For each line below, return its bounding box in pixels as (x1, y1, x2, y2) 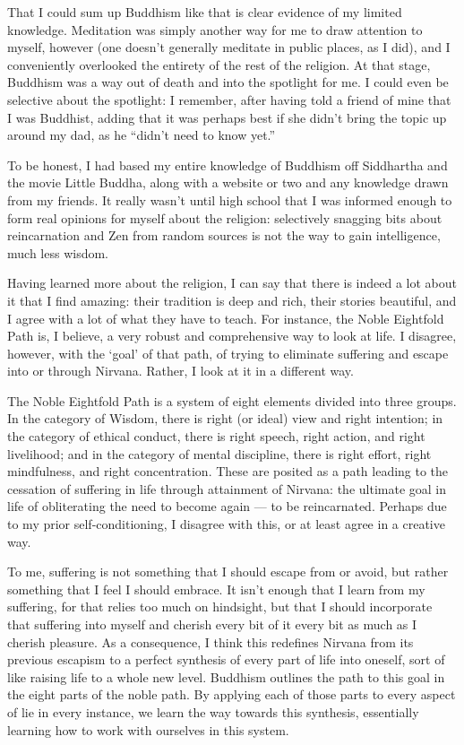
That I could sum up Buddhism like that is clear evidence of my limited (7, 3, 402, 21)
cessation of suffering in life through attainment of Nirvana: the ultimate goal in (7, 479, 446, 498)
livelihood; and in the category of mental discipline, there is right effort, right (7, 444, 432, 463)
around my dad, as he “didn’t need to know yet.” (7, 126, 276, 144)
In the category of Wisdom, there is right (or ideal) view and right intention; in (7, 409, 443, 428)
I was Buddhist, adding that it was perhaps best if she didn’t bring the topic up (7, 108, 447, 126)
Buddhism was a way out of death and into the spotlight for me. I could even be (7, 73, 449, 91)
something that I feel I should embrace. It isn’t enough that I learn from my (7, 579, 425, 598)
